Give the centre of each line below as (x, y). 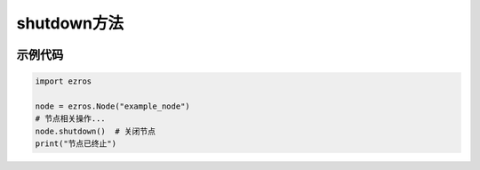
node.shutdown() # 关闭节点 (95, 131)
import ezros (64, 81)
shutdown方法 (70, 23)
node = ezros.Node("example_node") (112, 106)
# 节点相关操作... (70, 119)
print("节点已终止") (76, 144)
